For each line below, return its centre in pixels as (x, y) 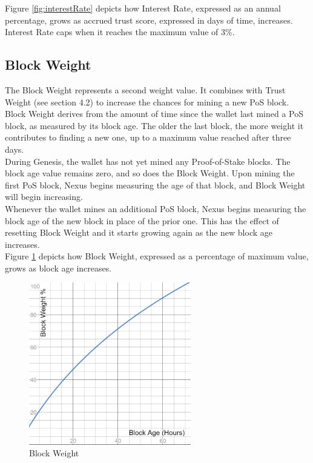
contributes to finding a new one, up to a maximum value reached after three (148, 137)
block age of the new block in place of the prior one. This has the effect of (142, 220)
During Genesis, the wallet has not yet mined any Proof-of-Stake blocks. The (148, 161)
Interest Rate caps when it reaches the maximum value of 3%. (120, 32)
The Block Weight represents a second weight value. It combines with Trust (145, 89)
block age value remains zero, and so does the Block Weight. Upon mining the (150, 173)
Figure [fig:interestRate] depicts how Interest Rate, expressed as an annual (143, 8)
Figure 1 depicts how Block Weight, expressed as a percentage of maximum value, (157, 256)
